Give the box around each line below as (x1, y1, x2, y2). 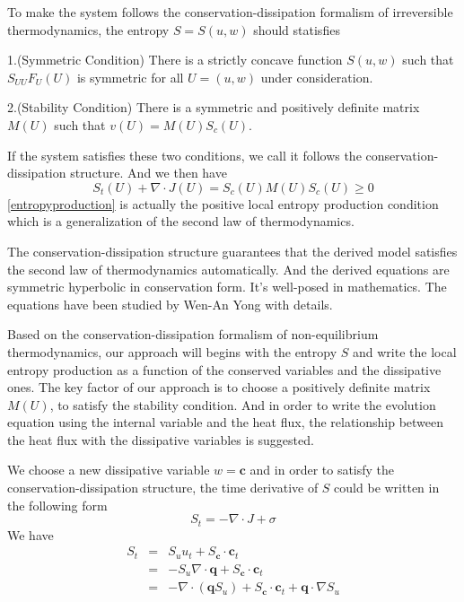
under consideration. (260, 67, 373, 86)
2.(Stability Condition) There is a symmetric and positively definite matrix (7, 98, 420, 117)
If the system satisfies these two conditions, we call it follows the (7, 145, 362, 164)
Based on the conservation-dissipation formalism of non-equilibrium (7, 325, 379, 344)
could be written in (334, 478, 440, 497)
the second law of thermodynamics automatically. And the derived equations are (7, 259, 450, 278)
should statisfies (253, 20, 340, 39)
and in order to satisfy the (250, 460, 395, 479)
